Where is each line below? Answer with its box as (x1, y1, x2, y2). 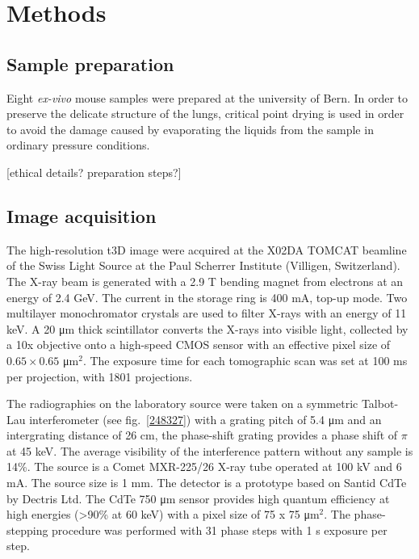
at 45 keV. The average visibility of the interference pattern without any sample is (6, 442, 413, 459)
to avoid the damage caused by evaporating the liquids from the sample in (6, 120, 374, 137)
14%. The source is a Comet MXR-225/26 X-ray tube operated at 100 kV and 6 (6, 458, 402, 475)
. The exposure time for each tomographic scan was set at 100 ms (82, 351, 408, 368)
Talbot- (361, 395, 399, 412)
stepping (6, 521, 48, 538)
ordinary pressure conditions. (6, 137, 150, 153)
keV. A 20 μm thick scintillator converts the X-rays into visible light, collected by (6, 320, 409, 337)
